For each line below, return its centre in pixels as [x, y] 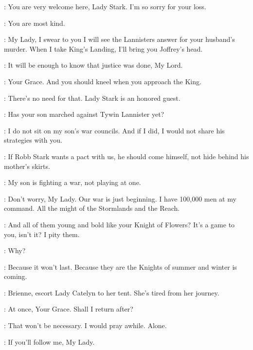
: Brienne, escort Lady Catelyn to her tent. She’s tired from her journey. [112, 292]
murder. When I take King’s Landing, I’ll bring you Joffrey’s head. [103, 48]
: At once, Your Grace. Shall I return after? [69, 309]
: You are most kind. [35, 23]
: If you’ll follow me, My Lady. [49, 341]
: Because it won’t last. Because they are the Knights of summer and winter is [120, 267]
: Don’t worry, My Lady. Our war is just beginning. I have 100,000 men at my [120, 198]
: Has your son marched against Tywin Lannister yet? [84, 114]
